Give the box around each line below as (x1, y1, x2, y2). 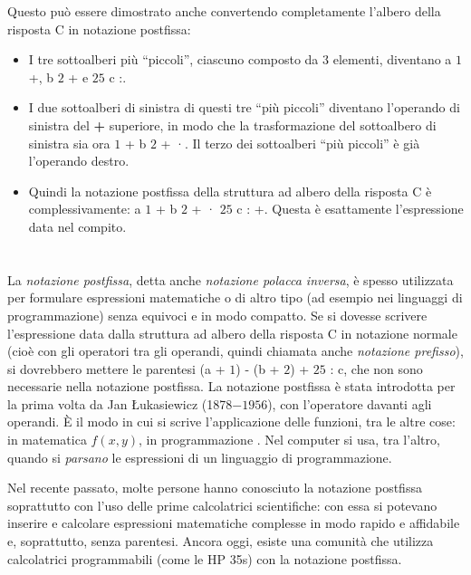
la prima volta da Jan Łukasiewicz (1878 (7, 394, 233, 413)
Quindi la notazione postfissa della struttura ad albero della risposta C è (28, 181, 432, 200)
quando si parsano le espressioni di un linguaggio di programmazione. (7, 447, 392, 466)
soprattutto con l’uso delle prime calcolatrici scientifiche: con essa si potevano (7, 495, 437, 514)
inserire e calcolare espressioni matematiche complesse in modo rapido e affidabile (7, 513, 460, 532)
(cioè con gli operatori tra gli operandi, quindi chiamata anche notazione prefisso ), (7, 341, 464, 360)
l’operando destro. (28, 151, 130, 170)
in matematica (7, 430, 87, 449)
